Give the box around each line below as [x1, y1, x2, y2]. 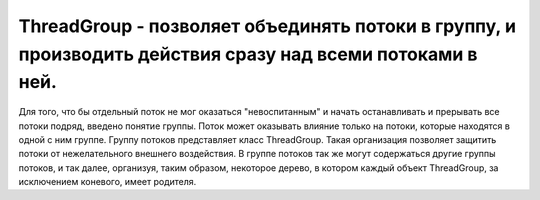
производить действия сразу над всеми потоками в [18, 43, 478, 65]
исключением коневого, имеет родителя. [18, 176, 197, 188]
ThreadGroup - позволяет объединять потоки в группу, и [18, 15, 517, 37]
